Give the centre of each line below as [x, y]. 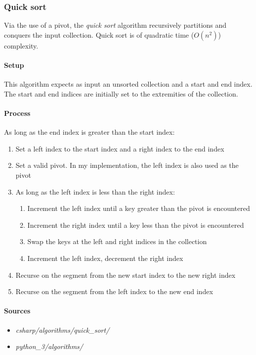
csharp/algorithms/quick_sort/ [63, 330]
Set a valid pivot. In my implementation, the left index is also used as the [127, 165]
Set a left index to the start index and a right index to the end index [120, 148]
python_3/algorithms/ [49, 346]
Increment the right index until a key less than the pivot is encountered [136, 225]
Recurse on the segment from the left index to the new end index [114, 291]
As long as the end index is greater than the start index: [89, 132]
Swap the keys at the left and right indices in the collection [117, 241]
